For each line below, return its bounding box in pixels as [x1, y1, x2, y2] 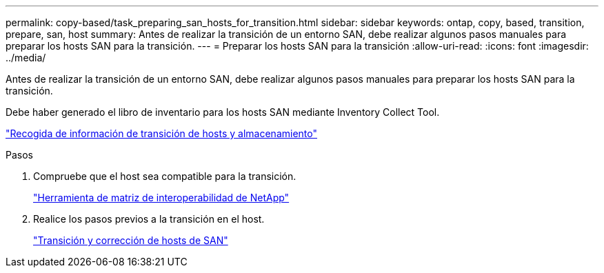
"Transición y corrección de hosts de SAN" [33, 234, 228, 246]
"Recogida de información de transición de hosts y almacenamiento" [6, 128, 317, 139]
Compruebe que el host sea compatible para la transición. [33, 170, 296, 182]
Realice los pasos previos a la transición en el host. [33, 213, 265, 225]
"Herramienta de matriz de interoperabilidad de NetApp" [33, 192, 290, 203]
